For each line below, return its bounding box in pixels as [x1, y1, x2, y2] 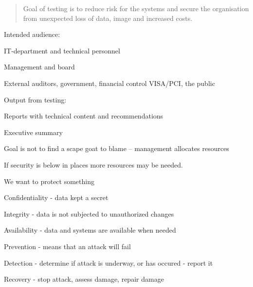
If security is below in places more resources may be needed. [4, 159, 183, 169]
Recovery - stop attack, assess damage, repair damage [4, 274, 164, 284]
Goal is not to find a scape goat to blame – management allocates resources [4, 143, 229, 153]
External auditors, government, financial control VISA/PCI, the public [4, 78, 215, 88]
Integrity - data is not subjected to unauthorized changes [4, 208, 174, 219]
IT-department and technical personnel [4, 45, 120, 55]
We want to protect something [4, 176, 94, 186]
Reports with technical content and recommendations [4, 111, 163, 121]
